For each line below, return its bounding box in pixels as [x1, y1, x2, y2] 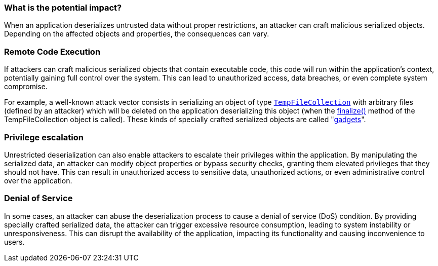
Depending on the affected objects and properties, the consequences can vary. [4, 29, 269, 39]
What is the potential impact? [4, 3, 122, 13]
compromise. [4, 82, 48, 91]
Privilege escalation [4, 132, 84, 142]
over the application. [4, 176, 72, 185]
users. [4, 237, 25, 246]
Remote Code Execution [4, 46, 101, 57]
